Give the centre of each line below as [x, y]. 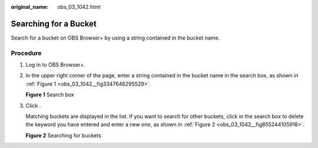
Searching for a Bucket [54, 24]
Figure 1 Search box [50, 95]
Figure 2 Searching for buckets [63, 135]
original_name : [30, 7]
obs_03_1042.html [79, 7]
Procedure [26, 53]
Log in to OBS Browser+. [55, 65]
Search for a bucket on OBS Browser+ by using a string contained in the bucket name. [115, 38]
